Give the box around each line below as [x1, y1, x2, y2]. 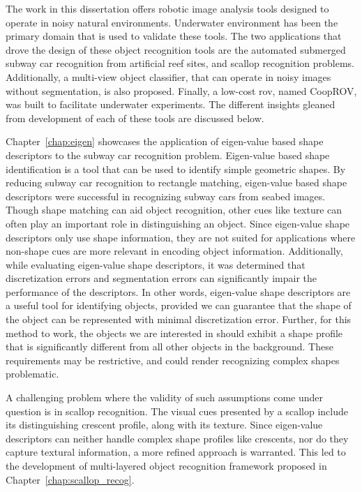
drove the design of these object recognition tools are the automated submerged [6, 42, 346, 57]
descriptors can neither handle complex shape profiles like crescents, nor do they [6, 431, 349, 445]
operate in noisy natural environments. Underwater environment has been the [6, 15, 338, 29]
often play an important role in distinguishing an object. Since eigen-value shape [6, 216, 350, 230]
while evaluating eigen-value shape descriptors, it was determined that [6, 257, 306, 271]
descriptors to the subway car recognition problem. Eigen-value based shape [6, 147, 330, 162]
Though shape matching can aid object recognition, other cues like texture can [6, 202, 342, 217]
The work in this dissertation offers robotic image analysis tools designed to [6, 1, 329, 15]
